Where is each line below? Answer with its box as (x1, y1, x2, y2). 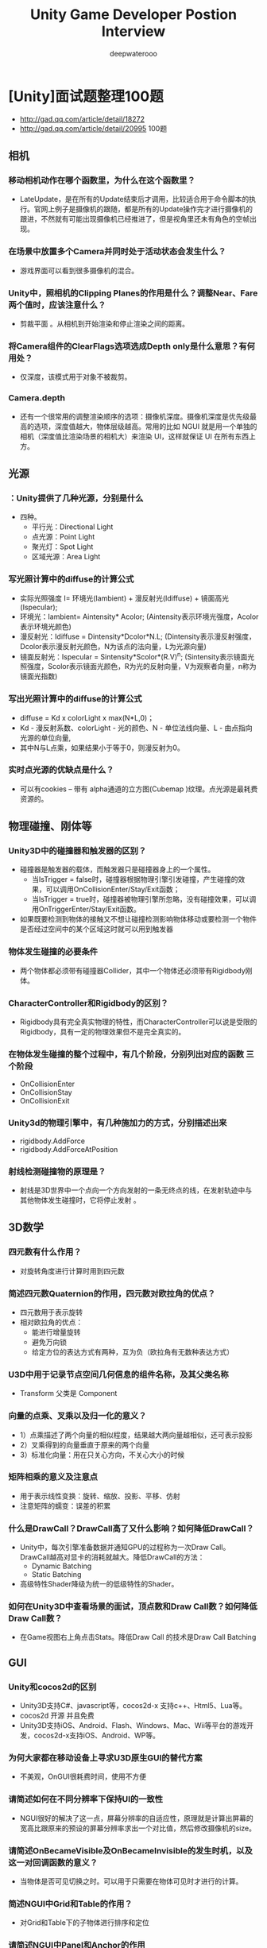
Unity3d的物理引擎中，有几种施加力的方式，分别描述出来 (8, 1118, 227, 1129)
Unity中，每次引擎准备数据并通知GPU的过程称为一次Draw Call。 (19, 1543, 230, 1552)
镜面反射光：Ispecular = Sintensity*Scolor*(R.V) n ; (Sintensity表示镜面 (19, 650, 248, 661)
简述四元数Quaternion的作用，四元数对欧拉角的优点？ (8, 1288, 216, 1299)
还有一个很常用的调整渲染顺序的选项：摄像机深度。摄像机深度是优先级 (19, 412, 250, 421)
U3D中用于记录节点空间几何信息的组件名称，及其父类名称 (8, 1369, 229, 1380)
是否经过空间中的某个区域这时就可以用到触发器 (19, 924, 173, 934)
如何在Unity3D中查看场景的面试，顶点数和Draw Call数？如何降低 (8, 1601, 258, 1612)
